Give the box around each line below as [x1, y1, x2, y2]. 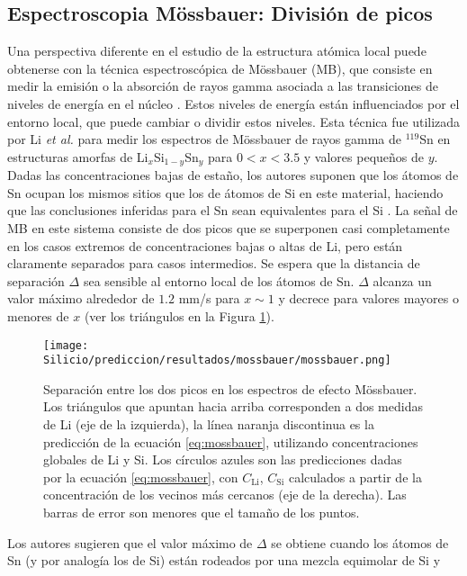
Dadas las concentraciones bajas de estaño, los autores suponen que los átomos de [7, 166, 459, 184]
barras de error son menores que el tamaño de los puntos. [43, 503, 360, 522]
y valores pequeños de [303, 147, 424, 166]
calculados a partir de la [288, 467, 422, 486]
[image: [43, 338, 89, 352]
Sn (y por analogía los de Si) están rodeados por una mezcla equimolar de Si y [7, 551, 441, 570]
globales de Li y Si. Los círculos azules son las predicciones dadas [43, 450, 402, 469]
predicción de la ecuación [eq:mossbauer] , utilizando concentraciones [43, 432, 418, 451]
